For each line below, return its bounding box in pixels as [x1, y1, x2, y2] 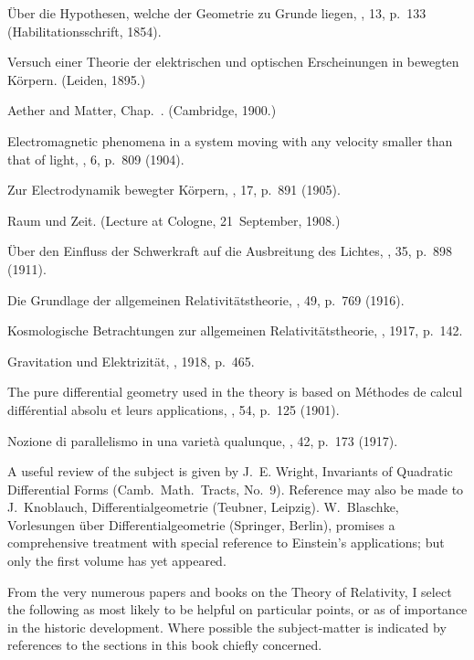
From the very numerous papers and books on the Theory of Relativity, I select [7, 581, 452, 601]
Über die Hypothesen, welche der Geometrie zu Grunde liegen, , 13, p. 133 [7, 4, 427, 22]
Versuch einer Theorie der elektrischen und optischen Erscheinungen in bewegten [7, 52, 459, 71]
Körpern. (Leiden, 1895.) [7, 69, 146, 89]
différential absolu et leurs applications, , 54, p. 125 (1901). [7, 399, 340, 419]
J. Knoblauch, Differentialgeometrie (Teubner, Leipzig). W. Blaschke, [7, 497, 399, 516]
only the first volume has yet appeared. [7, 551, 226, 570]
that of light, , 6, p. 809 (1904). [7, 149, 184, 168]
